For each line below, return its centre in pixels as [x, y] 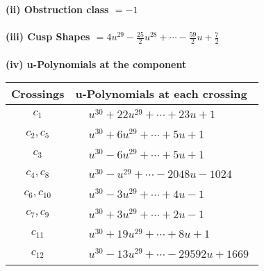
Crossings [38, 94]
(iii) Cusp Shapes [48, 36]
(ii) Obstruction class [57, 9]
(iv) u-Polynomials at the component [96, 64]
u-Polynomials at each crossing [161, 94]
